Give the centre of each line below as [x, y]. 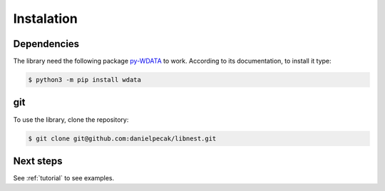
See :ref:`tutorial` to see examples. [64, 178]
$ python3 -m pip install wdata [85, 80]
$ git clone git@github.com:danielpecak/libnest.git [122, 138]
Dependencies [46, 44]
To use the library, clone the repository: [71, 119]
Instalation [45, 19]
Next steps [38, 161]
